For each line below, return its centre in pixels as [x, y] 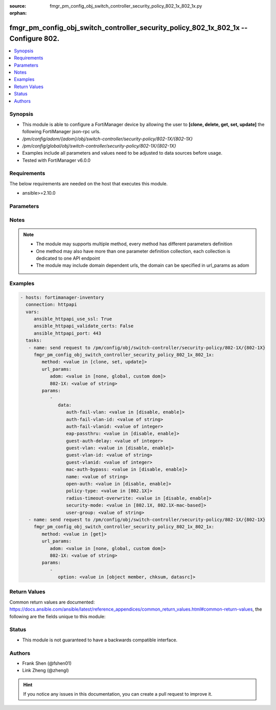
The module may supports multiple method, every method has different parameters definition [134, 244]
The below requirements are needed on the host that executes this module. [89, 183]
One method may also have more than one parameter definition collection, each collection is [133, 251]
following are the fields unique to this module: [57, 616]
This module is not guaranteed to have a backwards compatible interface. [100, 640]
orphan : [18, 13]
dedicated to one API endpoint [68, 258]
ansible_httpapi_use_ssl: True [73, 319]
